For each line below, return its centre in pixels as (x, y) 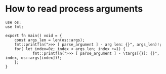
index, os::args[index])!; (34, 58)
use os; (13, 22)
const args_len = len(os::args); (50, 40)
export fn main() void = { (34, 35)
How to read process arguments (74, 9)
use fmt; (14, 27)
